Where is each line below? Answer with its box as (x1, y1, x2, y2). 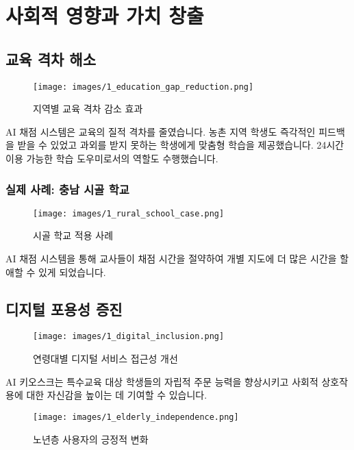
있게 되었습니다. (38, 264, 106, 279)
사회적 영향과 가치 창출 (5, 1, 204, 29)
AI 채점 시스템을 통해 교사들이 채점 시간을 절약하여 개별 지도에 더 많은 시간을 (5, 251, 337, 266)
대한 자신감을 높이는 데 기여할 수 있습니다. (26, 388, 207, 402)
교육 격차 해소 (5, 48, 97, 69)
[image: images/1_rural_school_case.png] (33, 208, 225, 218)
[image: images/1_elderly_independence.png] (33, 412, 239, 422)
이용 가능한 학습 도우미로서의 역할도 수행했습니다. (5, 151, 218, 166)
